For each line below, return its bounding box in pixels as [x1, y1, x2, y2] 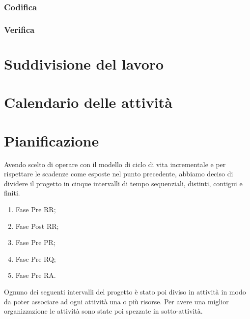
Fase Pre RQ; [15, 253, 56, 264]
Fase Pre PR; [15, 237, 56, 247]
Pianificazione [4, 130, 99, 150]
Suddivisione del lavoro [4, 53, 164, 74]
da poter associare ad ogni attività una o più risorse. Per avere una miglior [4, 296, 229, 306]
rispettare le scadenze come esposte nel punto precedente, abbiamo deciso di [4, 169, 233, 179]
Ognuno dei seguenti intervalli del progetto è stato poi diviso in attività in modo [4, 286, 246, 296]
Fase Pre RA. [15, 270, 56, 280]
